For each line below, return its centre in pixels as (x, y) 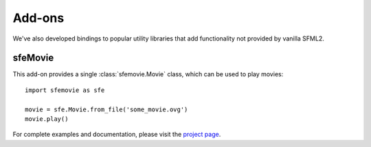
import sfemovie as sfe (65, 90)
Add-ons (38, 18)
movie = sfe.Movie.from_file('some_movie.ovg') (106, 109)
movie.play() (47, 119)
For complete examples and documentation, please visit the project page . (117, 135)
